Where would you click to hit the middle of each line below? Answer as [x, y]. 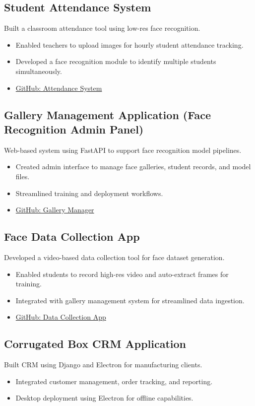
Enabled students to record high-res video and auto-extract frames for [122, 274]
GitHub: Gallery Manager [55, 210]
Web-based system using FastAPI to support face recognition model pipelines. [123, 150]
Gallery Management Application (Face [107, 114]
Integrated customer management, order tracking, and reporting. [114, 381]
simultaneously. [39, 71]
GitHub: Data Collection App [61, 317]
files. [23, 176]
